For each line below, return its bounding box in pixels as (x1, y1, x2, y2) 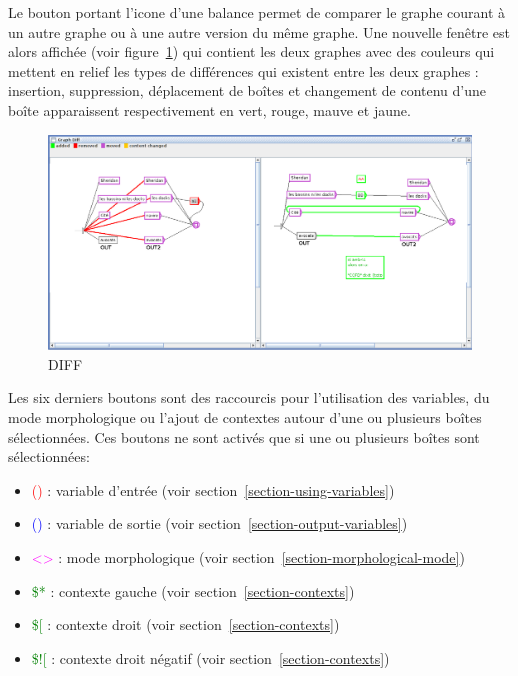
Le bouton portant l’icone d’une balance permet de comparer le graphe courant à (8, 2, 506, 22)
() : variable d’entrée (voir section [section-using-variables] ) (31, 479, 395, 500)
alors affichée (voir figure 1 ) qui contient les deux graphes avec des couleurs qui (8, 41, 495, 62)
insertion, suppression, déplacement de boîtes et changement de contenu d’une (8, 80, 487, 101)
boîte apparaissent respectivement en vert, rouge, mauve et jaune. (8, 99, 411, 120)
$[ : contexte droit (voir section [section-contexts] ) (31, 614, 340, 635)
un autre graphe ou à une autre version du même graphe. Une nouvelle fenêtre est (8, 21, 511, 42)
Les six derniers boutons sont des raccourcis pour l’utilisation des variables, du (8, 387, 490, 408)
